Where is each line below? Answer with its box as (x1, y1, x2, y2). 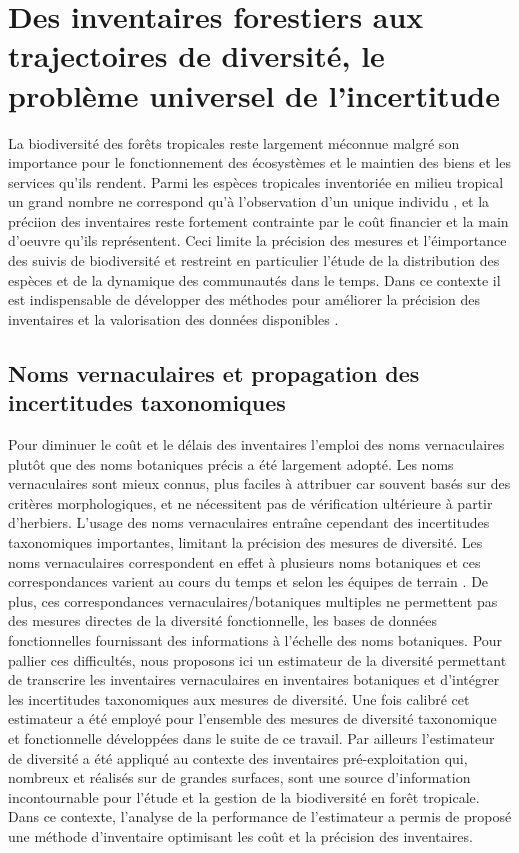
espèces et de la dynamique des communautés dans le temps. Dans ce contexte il (8, 269, 501, 290)
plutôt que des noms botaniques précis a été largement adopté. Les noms (8, 453, 454, 474)
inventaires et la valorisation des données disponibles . (8, 308, 339, 329)
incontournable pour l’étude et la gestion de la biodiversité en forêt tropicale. (8, 786, 480, 807)
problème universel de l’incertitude (8, 74, 501, 115)
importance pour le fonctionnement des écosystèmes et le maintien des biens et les (8, 152, 511, 173)
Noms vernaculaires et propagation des (8, 357, 420, 388)
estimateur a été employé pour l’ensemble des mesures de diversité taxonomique (8, 708, 497, 729)
